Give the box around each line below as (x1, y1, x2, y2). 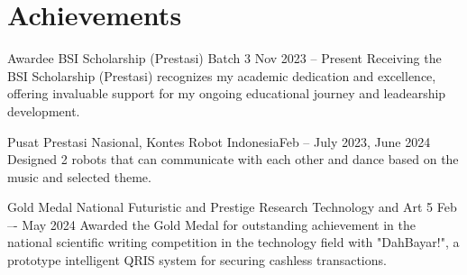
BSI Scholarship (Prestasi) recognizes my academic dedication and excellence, (7, 66, 436, 85)
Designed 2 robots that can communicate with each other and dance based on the (7, 150, 459, 169)
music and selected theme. (7, 167, 151, 186)
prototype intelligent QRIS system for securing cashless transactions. (7, 251, 387, 270)
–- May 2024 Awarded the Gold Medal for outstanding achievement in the (7, 215, 416, 234)
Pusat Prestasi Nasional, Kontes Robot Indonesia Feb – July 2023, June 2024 (7, 132, 431, 151)
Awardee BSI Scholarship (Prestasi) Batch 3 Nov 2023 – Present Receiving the (7, 49, 442, 68)
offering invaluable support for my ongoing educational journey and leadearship (7, 84, 446, 103)
